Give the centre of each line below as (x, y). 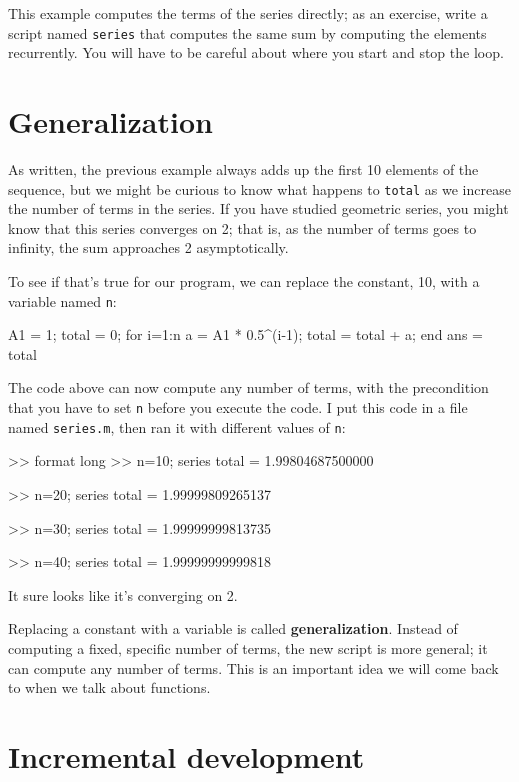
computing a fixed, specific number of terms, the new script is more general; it (248, 647)
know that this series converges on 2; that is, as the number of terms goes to (242, 227)
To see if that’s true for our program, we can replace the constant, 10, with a (244, 281)
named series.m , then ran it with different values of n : (177, 426)
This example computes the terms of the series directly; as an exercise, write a (248, 13)
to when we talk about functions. (109, 687)
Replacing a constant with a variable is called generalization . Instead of (233, 628)
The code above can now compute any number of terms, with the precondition (248, 387)
